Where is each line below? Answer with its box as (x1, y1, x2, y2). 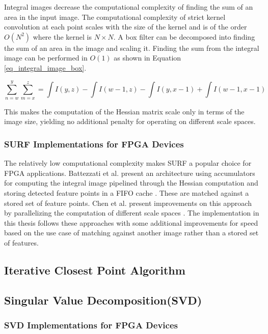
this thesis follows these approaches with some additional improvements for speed (4, 217, 258, 228)
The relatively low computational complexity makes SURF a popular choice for (4, 158, 252, 168)
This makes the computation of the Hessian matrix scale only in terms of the (4, 106, 245, 116)
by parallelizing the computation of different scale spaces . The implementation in (4, 207, 259, 218)
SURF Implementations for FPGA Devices (4, 137, 184, 150)
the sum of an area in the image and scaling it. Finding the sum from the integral (4, 42, 259, 53)
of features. (4, 237, 39, 248)
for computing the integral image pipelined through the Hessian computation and (4, 177, 258, 188)
